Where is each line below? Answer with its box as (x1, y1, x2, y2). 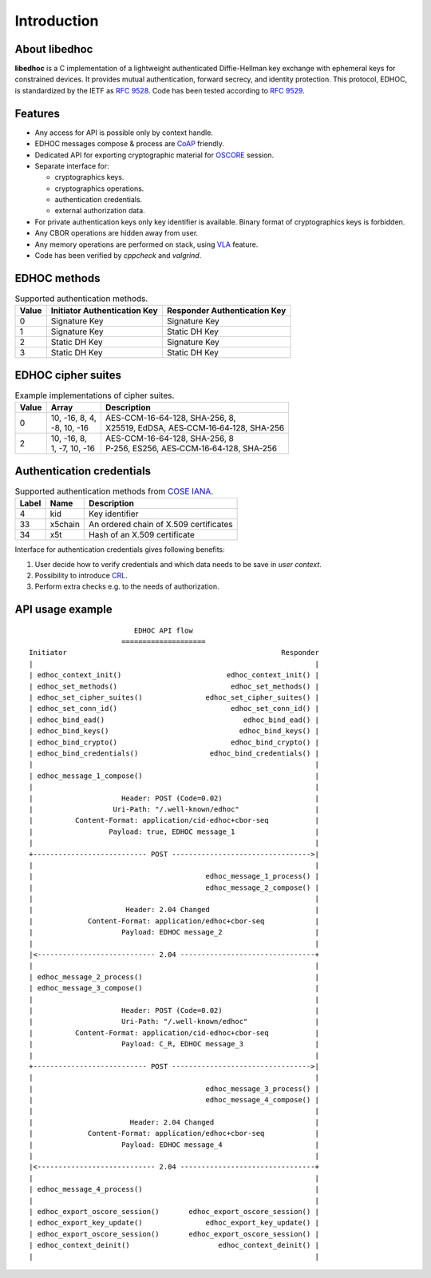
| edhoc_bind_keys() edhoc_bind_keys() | (29, 727, 319, 736)
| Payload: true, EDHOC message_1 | (29, 827, 319, 836)
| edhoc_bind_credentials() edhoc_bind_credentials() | (29, 748, 319, 758)
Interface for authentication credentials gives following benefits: (14, 545, 225, 554)
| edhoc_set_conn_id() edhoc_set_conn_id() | (29, 704, 319, 713)
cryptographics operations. (54, 184, 144, 193)
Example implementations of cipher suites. (14, 390, 175, 401)
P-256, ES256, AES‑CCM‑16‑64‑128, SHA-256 (105, 443, 278, 454)
